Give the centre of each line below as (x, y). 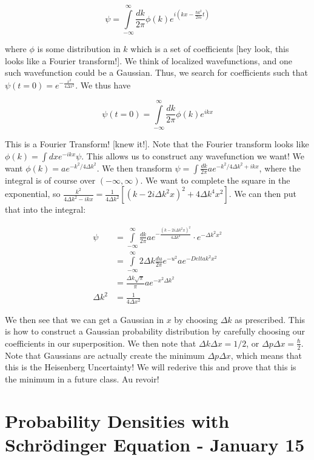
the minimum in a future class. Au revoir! (82, 378)
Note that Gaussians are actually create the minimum (105, 355)
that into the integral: (45, 209)
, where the (280, 168)
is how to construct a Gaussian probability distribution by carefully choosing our (155, 331)
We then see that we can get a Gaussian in (85, 319)
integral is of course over (50, 180)
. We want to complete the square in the (215, 180)
